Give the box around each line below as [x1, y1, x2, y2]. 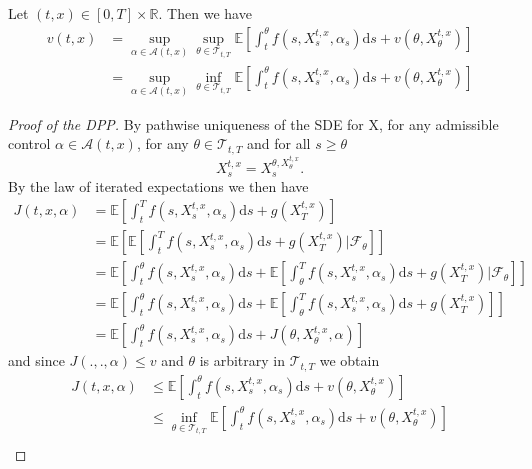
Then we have [167, 3, 252, 23]
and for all [247, 133, 311, 154]
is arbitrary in [199, 350, 286, 371]
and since [8, 350, 65, 371]
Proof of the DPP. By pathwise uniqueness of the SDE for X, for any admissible [8, 113, 499, 134]
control [8, 133, 51, 154]
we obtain [319, 350, 380, 371]
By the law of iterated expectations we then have [8, 175, 309, 196]
